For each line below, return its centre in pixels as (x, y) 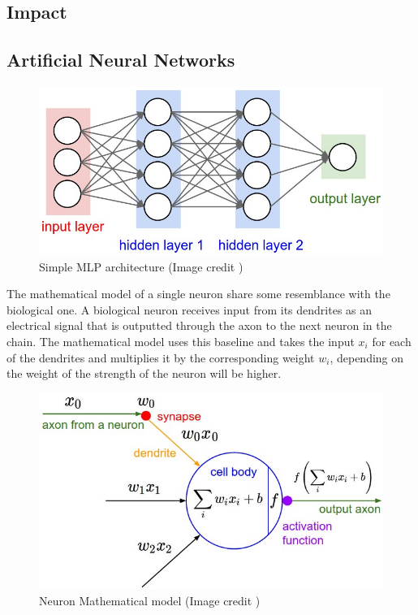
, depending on (367, 357)
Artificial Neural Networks (121, 60)
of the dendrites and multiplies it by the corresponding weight (161, 357)
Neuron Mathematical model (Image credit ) (150, 601)
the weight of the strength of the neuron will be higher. (144, 373)
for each (392, 341)
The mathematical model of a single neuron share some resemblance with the (198, 294)
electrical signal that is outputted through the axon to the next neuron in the (199, 325)
